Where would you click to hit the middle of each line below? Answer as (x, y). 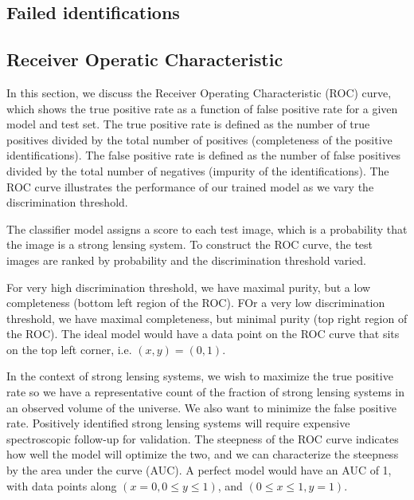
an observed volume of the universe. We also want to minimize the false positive (202, 407)
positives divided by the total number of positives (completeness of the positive (199, 139)
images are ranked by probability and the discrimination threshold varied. (187, 260)
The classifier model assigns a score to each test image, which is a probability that (207, 228)
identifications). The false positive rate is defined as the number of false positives (203, 155)
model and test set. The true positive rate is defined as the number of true (188, 124)
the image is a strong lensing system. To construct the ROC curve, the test (190, 244)
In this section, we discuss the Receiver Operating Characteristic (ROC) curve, (199, 92)
